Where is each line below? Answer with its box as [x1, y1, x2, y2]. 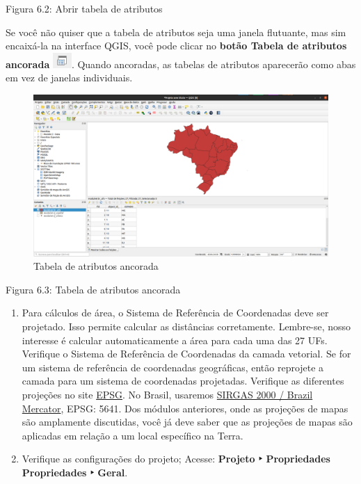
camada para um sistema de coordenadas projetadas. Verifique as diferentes [22, 373, 344, 388]
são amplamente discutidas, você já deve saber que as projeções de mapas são [22, 414, 353, 429]
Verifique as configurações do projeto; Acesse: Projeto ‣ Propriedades [22, 451, 330, 466]
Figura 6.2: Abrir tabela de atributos [6, 1, 163, 15]
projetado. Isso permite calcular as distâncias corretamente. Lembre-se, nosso [22, 319, 351, 334]
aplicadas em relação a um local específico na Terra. [22, 428, 243, 442]
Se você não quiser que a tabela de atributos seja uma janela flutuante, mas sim [6, 24, 346, 39]
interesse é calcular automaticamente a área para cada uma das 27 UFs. [22, 332, 328, 347]
